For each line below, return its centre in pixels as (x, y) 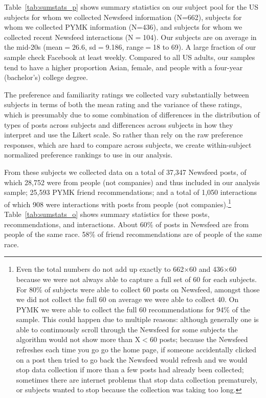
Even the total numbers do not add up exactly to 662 (100, 269)
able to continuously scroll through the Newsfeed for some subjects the (127, 329)
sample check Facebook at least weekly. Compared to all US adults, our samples (130, 57)
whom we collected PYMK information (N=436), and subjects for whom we (123, 27)
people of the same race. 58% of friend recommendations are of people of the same (133, 234)
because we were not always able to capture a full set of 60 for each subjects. (136, 279)
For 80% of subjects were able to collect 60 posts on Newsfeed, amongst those (138, 289)
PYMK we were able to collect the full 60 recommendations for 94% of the (133, 309)
